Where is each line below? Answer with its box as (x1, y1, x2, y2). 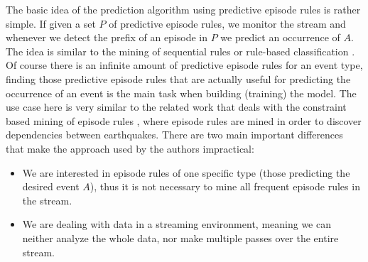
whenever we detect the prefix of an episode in (6, 30, 208, 45)
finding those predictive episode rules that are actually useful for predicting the (6, 71, 351, 86)
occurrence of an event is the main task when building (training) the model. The (6, 85, 357, 100)
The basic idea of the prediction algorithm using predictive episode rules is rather (6, 2, 361, 16)
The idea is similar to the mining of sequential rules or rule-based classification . (6, 43, 355, 58)
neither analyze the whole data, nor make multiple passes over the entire (22, 230, 339, 245)
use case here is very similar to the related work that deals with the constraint (6, 99, 347, 114)
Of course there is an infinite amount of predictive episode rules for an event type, (6, 58, 363, 72)
